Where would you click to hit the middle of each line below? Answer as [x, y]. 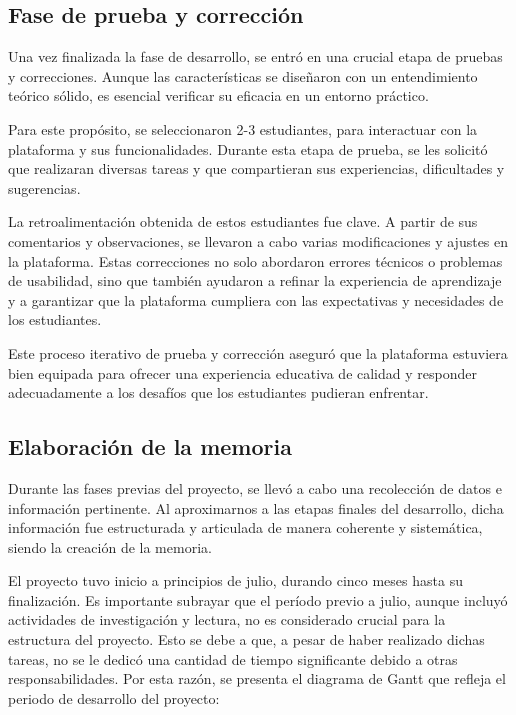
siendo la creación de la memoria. [110, 546]
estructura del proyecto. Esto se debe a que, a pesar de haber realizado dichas [246, 639]
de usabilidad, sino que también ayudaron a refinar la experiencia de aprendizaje [255, 280]
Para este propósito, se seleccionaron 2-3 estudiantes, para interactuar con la [243, 128]
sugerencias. [44, 187]
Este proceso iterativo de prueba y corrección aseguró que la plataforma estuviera [258, 352]
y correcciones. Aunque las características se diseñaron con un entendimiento [243, 75]
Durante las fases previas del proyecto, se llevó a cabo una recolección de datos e [255, 487]
